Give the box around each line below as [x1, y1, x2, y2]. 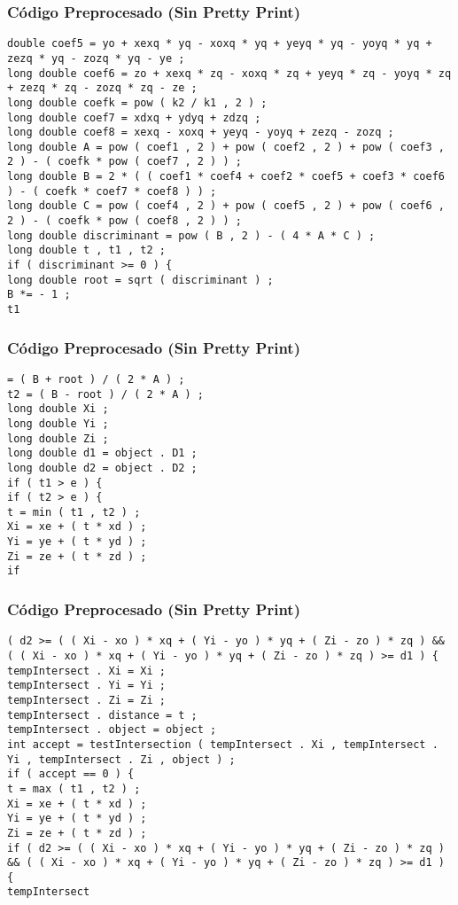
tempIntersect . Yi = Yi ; [7, 679, 166, 692]
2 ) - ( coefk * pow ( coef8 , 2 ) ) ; [7, 215, 242, 228]
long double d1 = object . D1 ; [7, 447, 198, 460]
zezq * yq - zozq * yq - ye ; [7, 51, 185, 65]
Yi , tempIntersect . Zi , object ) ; [7, 753, 236, 766]
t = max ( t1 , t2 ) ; [7, 782, 141, 795]
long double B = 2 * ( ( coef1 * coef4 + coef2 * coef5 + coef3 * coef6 [7, 170, 445, 183]
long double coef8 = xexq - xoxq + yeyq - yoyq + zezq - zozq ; [7, 126, 394, 139]
